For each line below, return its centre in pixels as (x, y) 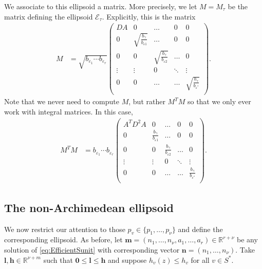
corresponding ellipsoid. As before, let (63, 239)
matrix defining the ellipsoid (49, 16)
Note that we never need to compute (62, 101)
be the (238, 6)
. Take (245, 250)
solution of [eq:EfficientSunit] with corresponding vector (92, 250)
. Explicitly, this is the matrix (149, 16)
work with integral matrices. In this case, (69, 111)
